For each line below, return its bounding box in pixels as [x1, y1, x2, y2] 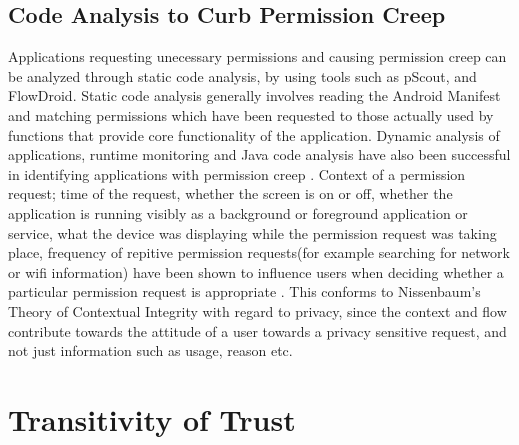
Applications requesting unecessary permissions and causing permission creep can [8, 46, 507, 67]
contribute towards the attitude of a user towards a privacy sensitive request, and [8, 320, 507, 341]
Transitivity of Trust [8, 398, 296, 439]
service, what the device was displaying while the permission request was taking [8, 222, 497, 243]
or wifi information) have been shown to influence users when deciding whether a [8, 261, 504, 282]
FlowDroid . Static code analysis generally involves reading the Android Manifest [8, 85, 501, 106]
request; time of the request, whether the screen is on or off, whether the [8, 183, 453, 204]
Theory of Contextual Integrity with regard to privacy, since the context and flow [8, 300, 507, 321]
